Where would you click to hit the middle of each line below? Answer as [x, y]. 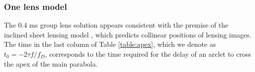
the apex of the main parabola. [51, 63]
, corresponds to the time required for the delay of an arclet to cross [148, 54]
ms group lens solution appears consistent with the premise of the [129, 25]
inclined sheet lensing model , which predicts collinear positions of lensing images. [128, 34]
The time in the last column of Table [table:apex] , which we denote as [110, 44]
